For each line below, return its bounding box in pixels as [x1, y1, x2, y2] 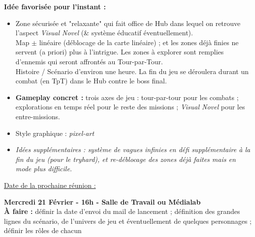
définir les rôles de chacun [4, 225, 82, 236]
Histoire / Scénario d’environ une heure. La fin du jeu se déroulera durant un [15, 66, 249, 76]
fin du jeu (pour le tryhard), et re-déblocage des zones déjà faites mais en [15, 154, 236, 164]
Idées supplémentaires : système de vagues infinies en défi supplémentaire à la [15, 144, 251, 155]
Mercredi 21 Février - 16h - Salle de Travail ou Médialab [4, 196, 201, 207]
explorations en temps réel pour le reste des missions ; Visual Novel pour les [15, 102, 245, 112]
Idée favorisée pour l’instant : [4, 1, 106, 11]
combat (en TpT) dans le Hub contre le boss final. [15, 76, 167, 86]
